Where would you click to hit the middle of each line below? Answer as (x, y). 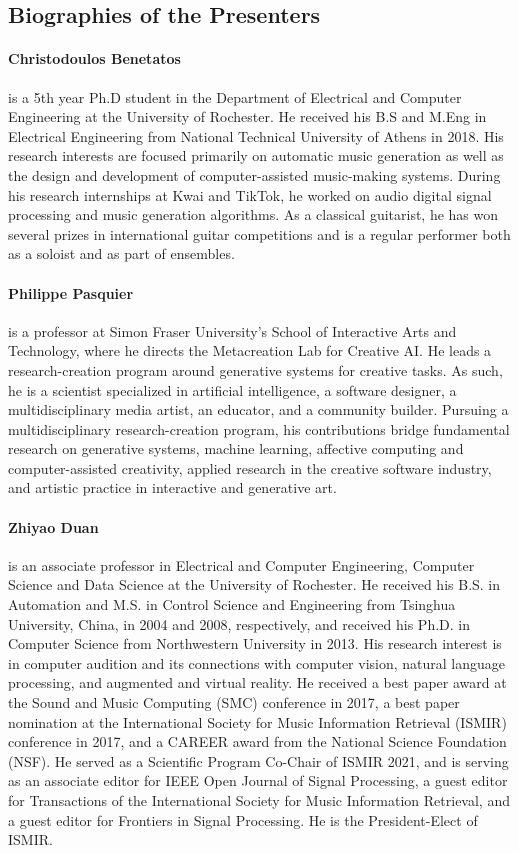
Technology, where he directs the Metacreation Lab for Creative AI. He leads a (250, 350)
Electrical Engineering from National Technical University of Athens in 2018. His (256, 135)
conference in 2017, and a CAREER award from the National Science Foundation (257, 741)
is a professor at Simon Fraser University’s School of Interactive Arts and (232, 330)
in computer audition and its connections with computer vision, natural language (257, 662)
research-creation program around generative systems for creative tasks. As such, (255, 369)
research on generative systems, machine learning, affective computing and (236, 448)
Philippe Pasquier (71, 292)
